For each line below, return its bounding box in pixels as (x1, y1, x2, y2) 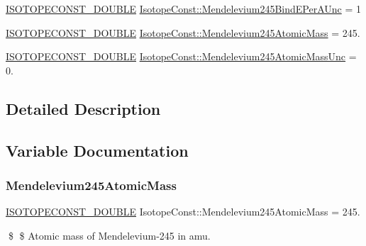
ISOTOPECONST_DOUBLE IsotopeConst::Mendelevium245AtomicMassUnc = (6, 49, 357, 64)
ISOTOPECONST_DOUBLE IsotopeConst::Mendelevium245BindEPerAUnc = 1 (6, 1, 361, 16)
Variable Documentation (6, 139, 189, 161)
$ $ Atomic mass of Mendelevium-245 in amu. (8, 228, 211, 242)
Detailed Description (6, 97, 161, 119)
